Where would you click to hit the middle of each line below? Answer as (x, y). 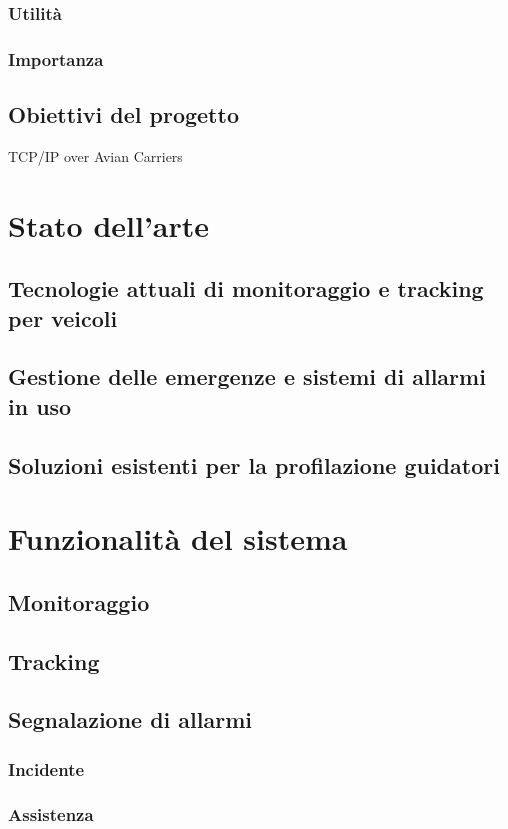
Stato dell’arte (109, 224)
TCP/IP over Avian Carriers (95, 155)
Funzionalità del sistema (178, 538)
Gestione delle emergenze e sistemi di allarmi (247, 376)
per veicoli (63, 317)
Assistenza (51, 814)
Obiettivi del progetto (123, 114)
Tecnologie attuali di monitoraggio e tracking (246, 288)
